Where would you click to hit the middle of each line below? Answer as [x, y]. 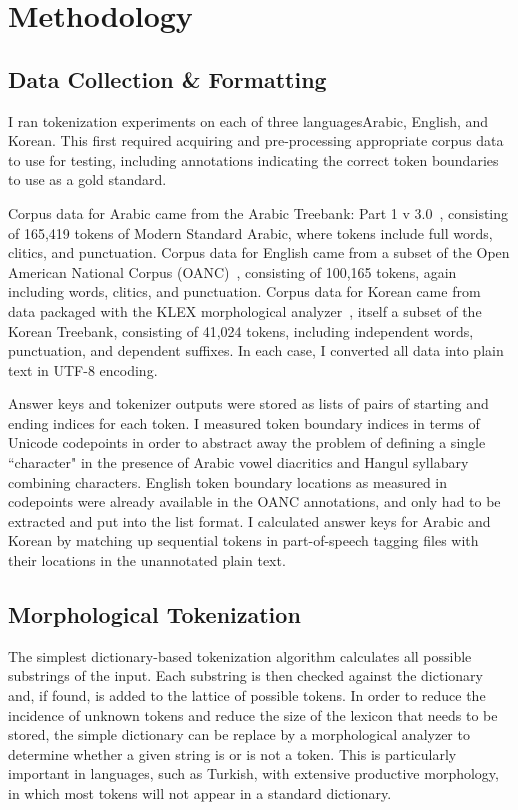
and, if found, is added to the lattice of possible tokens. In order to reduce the [247, 695]
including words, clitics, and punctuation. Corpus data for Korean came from [244, 291]
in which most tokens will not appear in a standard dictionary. [200, 793]
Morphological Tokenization [154, 614]
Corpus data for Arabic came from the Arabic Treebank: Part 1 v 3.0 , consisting [258, 212]
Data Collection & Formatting [167, 78]
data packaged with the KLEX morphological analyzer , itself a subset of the [245, 310]
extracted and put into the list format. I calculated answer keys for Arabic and [249, 520]
